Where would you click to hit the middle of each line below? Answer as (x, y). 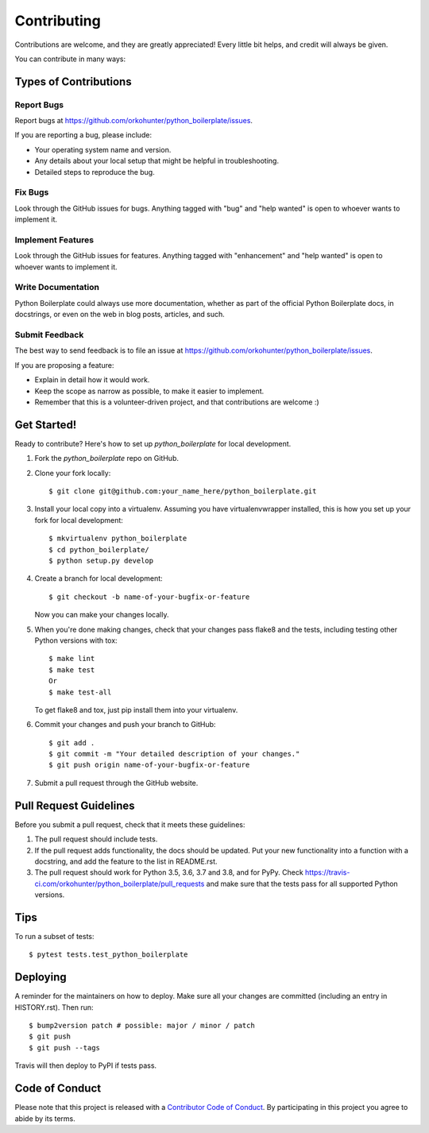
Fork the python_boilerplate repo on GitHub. (106, 458)
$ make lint (72, 659)
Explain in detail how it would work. (92, 380)
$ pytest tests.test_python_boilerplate (108, 955)
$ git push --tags (65, 1048)
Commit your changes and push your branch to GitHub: (125, 725)
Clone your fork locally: (73, 473)
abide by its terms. (45, 1118)
